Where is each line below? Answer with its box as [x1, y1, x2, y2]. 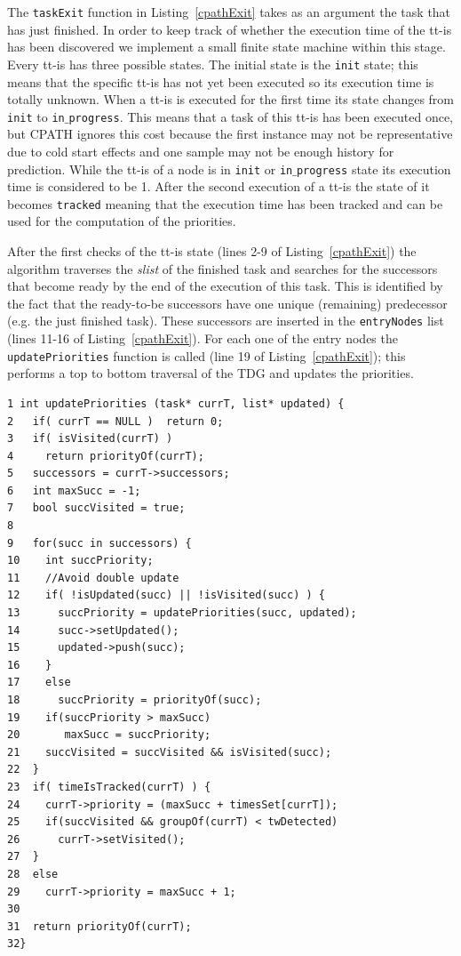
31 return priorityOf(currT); [7, 920, 192, 933]
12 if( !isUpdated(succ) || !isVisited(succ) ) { [7, 589, 325, 602]
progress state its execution [296, 159, 451, 178]
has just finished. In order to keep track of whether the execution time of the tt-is [7, 20, 452, 38]
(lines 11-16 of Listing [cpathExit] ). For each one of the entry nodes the [7, 329, 398, 348]
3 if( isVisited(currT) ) [7, 432, 173, 446]
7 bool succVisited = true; [7, 502, 186, 515]
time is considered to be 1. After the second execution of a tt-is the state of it [7, 177, 430, 196]
